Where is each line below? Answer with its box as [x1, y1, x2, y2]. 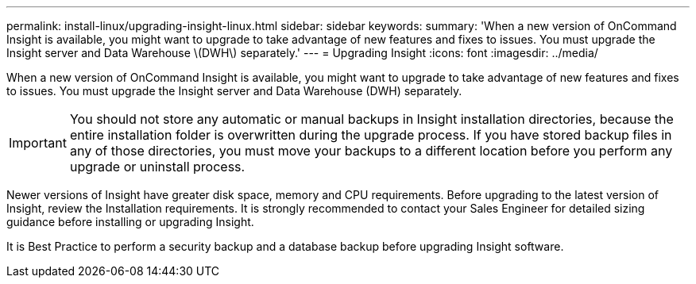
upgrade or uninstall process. [69, 159, 246, 175]
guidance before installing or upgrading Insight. [6, 215, 254, 228]
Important [9, 135, 67, 151]
